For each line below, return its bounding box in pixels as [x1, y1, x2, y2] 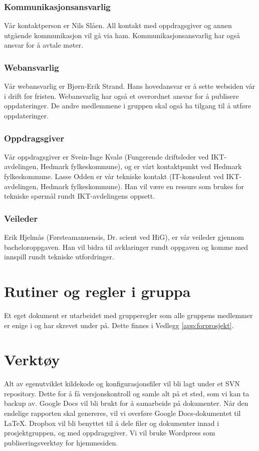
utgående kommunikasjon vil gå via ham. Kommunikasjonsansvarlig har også [4, 30, 240, 40]
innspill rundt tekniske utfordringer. [4, 251, 114, 262]
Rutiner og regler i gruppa [4, 280, 191, 301]
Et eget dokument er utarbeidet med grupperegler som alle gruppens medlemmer [4, 310, 253, 320]
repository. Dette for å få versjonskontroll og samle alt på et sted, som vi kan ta [4, 388, 249, 398]
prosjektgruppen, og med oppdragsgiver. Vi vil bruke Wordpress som [4, 427, 215, 438]
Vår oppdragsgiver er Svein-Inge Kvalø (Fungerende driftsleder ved [4, 151, 209, 162]
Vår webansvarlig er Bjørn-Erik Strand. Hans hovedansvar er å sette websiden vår [4, 81, 255, 91]
